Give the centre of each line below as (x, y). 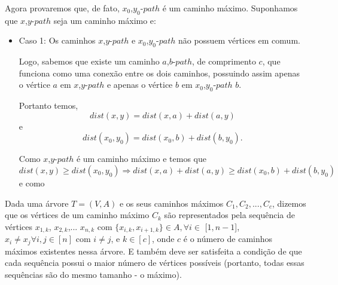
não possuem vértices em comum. (239, 40)
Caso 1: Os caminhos (57, 40)
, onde (163, 239)
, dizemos (289, 203)
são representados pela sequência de (230, 215)
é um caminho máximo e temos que (141, 159)
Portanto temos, (48, 105)
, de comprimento (224, 61)
